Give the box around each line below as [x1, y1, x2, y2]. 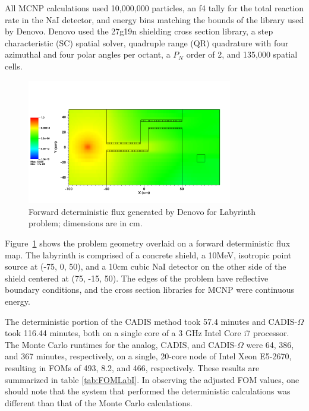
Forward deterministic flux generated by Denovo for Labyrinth [29, 205, 256, 217]
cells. [5, 59, 23, 72]
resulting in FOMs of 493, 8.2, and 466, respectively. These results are [5, 361, 260, 374]
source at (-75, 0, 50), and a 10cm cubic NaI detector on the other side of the [5, 260, 286, 273]
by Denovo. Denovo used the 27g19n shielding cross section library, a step [5, 25, 273, 37]
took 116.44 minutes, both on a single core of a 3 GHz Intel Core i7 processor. [5, 327, 289, 339]
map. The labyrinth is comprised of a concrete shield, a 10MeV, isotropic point [5, 248, 292, 261]
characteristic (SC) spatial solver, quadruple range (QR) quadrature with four [5, 36, 289, 49]
